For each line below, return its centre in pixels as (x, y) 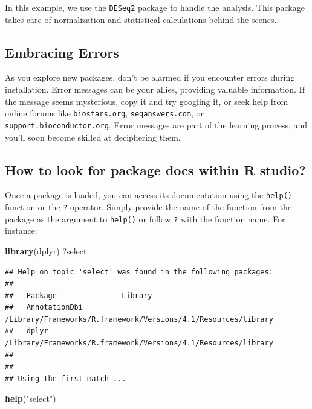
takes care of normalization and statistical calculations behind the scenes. (141, 19)
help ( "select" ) (31, 398)
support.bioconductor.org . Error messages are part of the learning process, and (156, 125)
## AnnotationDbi (44, 308)
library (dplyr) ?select (46, 251)
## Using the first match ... (66, 378)
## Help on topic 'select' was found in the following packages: (139, 272)
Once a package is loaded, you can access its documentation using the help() (148, 195)
